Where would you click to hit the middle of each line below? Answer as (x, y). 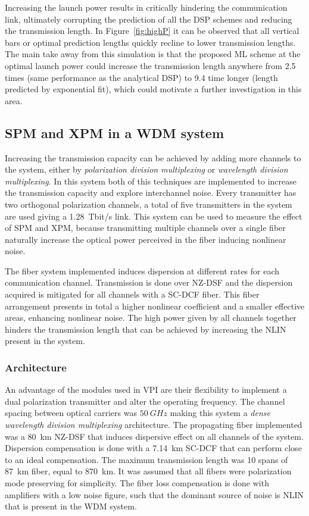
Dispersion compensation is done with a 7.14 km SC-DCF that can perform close (153, 448)
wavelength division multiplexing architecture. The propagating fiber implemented (154, 425)
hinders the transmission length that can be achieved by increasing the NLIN (146, 329)
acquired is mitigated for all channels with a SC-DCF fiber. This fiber (132, 294)
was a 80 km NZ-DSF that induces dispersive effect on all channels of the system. (154, 436)
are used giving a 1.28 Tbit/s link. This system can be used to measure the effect (154, 216)
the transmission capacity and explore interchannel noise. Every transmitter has (151, 193)
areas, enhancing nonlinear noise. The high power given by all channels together (151, 318)
